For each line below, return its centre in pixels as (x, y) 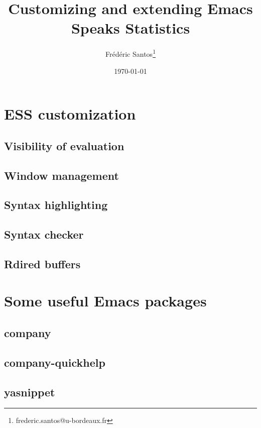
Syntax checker (44, 234)
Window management (61, 175)
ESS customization (70, 114)
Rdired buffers (42, 263)
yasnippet (30, 392)
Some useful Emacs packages (105, 301)
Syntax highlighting (56, 205)
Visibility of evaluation (64, 145)
